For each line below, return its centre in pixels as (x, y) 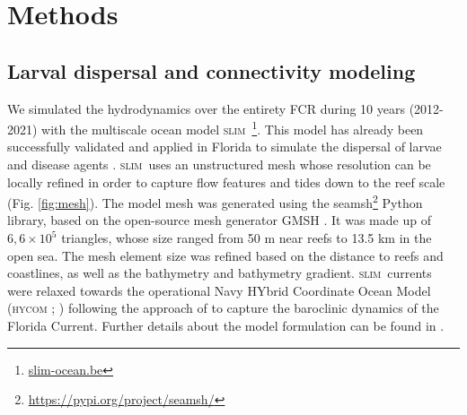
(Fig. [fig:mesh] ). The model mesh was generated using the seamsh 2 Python (215, 201)
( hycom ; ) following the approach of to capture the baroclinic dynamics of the (223, 308)
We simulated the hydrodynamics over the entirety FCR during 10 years (206, 108)
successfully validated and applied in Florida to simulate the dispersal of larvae (225, 147)
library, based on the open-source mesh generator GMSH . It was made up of (219, 220)
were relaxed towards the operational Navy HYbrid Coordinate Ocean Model (219, 290)
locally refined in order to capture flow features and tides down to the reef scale (226, 182)
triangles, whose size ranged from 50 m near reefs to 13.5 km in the (247, 238)
